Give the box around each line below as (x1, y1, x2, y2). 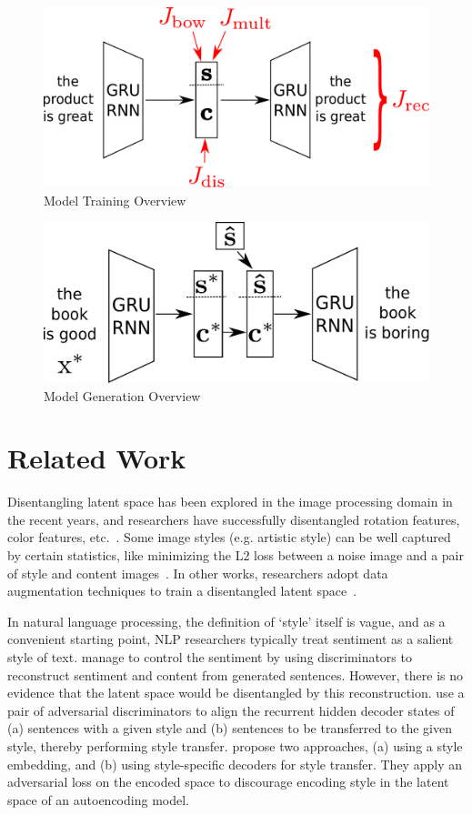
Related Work (7, 439, 186, 477)
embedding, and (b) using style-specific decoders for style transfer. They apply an (7, 754, 462, 773)
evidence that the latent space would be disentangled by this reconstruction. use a (7, 683, 465, 702)
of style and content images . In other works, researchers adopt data (7, 563, 388, 582)
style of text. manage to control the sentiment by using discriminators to (7, 647, 412, 666)
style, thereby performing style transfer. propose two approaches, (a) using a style (7, 736, 463, 755)
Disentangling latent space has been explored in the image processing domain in (7, 492, 453, 511)
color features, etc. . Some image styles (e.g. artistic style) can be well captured (7, 528, 451, 547)
